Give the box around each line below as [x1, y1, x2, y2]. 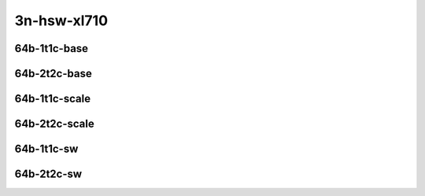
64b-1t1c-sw [14, 142, 79, 156]
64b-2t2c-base [14, 67, 92, 80]
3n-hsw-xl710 [14, 12, 109, 29]
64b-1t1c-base [14, 42, 89, 55]
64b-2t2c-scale [14, 117, 94, 131]
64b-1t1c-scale [14, 92, 91, 105]
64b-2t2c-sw [14, 168, 83, 181]
